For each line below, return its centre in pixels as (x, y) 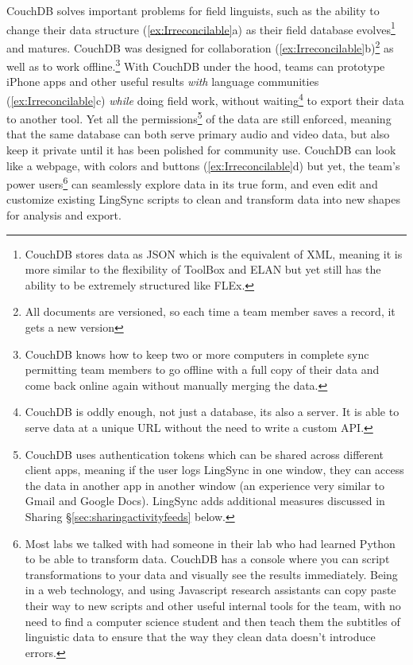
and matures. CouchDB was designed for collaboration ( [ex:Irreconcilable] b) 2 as (200, 46)
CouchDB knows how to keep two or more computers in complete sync (197, 354)
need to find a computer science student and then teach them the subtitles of (212, 621)
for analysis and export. (64, 215)
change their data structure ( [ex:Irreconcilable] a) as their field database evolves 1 (201, 28)
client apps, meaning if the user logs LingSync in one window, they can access (214, 470)
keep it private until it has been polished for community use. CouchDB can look (201, 150)
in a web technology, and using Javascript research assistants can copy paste (210, 590)
